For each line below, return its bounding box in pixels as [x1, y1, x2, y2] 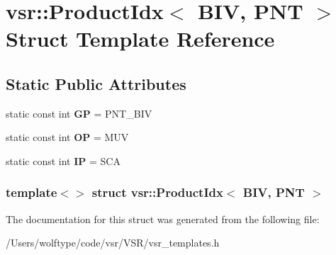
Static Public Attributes [6, 72, 186, 94]
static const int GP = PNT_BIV [6, 106, 152, 120]
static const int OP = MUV [6, 130, 129, 144]
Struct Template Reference [6, 24, 275, 53]
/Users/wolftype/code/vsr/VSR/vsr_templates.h [6, 235, 220, 250]
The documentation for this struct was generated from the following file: [6, 211, 320, 226]
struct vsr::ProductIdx [91, 183, 223, 201]
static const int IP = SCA [6, 153, 121, 168]
